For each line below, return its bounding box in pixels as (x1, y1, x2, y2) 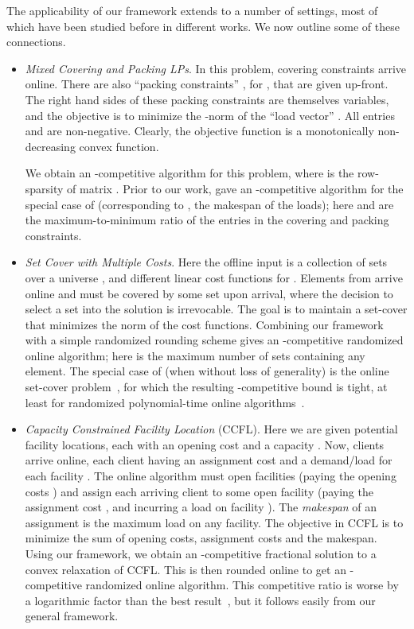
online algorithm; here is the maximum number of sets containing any (25, 347, 365, 363)
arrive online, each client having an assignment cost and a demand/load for (25, 452, 393, 468)
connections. (6, 33, 66, 50)
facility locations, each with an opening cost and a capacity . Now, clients (25, 436, 384, 452)
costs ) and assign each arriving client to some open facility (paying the (25, 483, 373, 499)
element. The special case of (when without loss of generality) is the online (25, 363, 389, 379)
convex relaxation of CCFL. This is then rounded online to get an (25, 561, 346, 577)
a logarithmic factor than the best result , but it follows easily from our (25, 592, 376, 608)
